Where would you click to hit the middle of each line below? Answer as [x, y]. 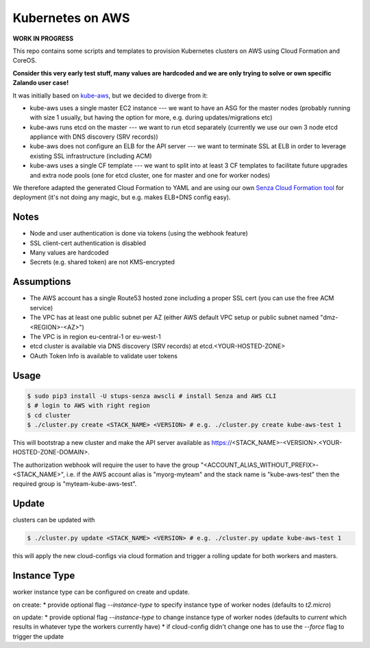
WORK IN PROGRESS [43, 38]
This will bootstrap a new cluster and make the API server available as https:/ [121, 442]
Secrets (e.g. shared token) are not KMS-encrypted [102, 262]
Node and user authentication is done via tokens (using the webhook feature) [139, 233]
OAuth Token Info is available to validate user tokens [104, 356]
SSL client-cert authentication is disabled [88, 243]
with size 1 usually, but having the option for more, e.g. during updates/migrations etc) [151, 117]
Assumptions [42, 282]
